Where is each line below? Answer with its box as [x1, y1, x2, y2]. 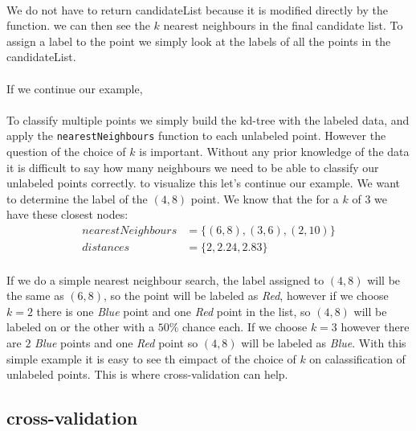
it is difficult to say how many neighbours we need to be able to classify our [6, 158, 379, 175]
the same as [6, 287, 64, 304]
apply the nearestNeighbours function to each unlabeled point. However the [6, 127, 386, 144]
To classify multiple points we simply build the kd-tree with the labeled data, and [6, 111, 410, 128]
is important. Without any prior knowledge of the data [139, 143, 410, 159]
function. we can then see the [6, 17, 150, 34]
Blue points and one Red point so [35, 335, 198, 351]
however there [341, 318, 410, 335]
